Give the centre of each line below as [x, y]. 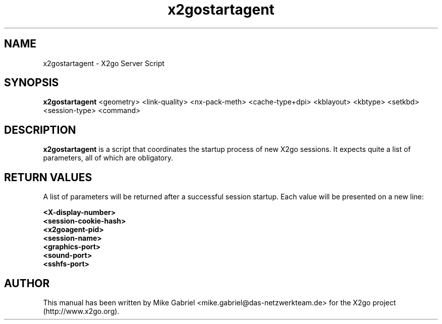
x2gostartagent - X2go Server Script [104, 63]
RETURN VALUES [48, 177]
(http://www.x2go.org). [81, 311]
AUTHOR [27, 283]
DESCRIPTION [40, 130]
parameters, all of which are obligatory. [108, 158]
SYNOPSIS [32, 83]
